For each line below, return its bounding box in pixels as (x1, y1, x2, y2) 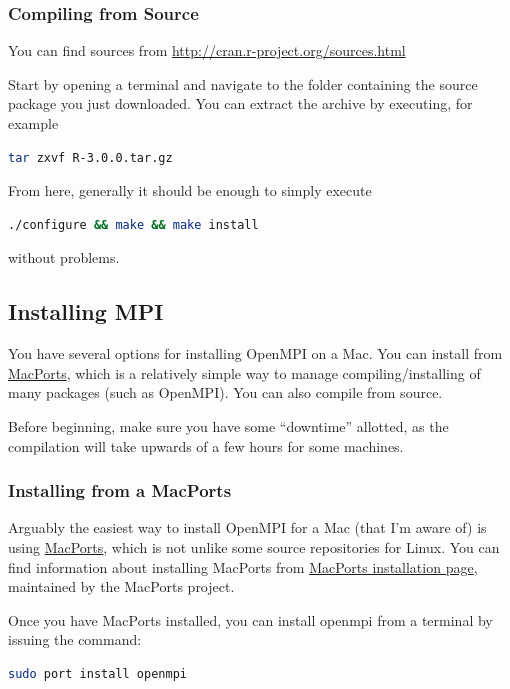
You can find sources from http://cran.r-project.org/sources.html (8, 40, 406, 61)
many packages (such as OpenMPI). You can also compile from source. (8, 382, 443, 403)
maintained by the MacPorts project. (8, 576, 235, 597)
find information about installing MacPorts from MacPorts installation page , (8, 556, 478, 577)
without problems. (8, 247, 120, 268)
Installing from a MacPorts (8, 478, 232, 503)
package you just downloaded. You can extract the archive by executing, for (8, 93, 473, 114)
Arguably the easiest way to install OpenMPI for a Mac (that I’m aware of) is (8, 517, 487, 538)
